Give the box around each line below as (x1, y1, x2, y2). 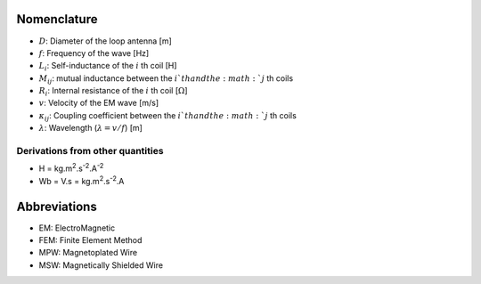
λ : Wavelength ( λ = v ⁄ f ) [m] (38, 123, 143, 134)
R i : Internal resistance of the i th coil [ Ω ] (38, 85, 188, 98)
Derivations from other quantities (16, 145, 164, 158)
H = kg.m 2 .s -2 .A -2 (38, 161, 104, 174)
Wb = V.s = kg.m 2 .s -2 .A (38, 174, 125, 186)
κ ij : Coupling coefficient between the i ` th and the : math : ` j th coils (38, 110, 298, 123)
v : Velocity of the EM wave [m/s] (38, 98, 159, 109)
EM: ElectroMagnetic (38, 223, 116, 233)
